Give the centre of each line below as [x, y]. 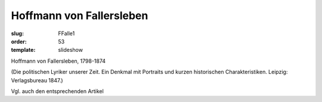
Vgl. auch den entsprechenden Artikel [57, 91]
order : [19, 41]
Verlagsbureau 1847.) [37, 80]
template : [23, 50]
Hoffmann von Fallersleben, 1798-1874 [58, 61]
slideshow [71, 50]
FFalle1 [66, 33]
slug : [17, 33]
